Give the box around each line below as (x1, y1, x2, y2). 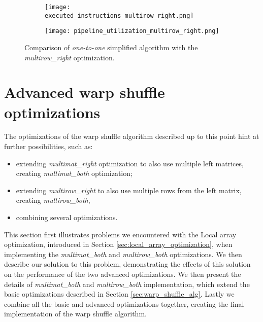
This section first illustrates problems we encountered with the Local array (4, 229, 237, 239)
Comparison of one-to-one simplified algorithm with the (24, 42, 198, 52)
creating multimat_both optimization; (16, 168, 133, 178)
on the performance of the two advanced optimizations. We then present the (4, 269, 241, 279)
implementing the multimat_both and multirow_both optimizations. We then (4, 248, 242, 259)
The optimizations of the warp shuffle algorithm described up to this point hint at (4, 131, 259, 141)
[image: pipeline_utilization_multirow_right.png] (45, 27, 219, 35)
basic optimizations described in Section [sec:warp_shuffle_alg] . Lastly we (4, 289, 235, 299)
